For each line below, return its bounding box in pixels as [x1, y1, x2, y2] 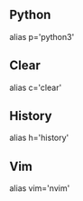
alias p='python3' [9, 31, 75, 42]
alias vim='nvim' [9, 183, 70, 194]
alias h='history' [9, 132, 69, 144]
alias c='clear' [9, 82, 62, 93]
